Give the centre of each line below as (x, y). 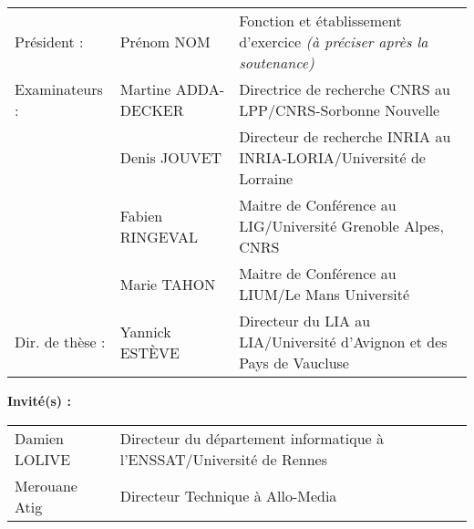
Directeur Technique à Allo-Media (228, 496)
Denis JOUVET (171, 157)
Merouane (46, 485)
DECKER (152, 110)
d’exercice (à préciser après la (334, 41)
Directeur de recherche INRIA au (345, 136)
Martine (145, 89)
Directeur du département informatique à (252, 438)
